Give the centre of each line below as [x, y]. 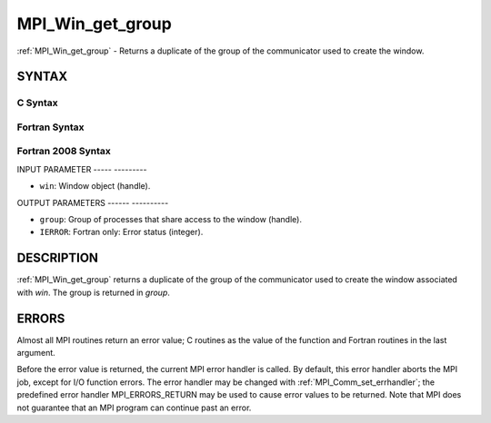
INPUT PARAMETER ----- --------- [82, 169]
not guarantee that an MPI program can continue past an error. [134, 408]
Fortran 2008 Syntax [64, 152]
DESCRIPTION [58, 258]
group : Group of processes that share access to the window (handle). [170, 219]
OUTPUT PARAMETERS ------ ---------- [93, 202]
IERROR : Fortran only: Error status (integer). [121, 232]
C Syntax [37, 103]
